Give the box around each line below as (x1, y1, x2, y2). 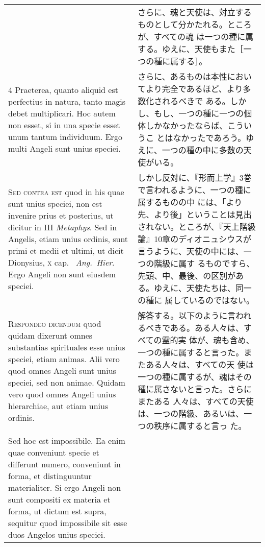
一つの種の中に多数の (162, 144, 244, 156)
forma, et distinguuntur (8, 470, 92, 482)
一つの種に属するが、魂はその (138, 371, 252, 383)
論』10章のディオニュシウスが (138, 233, 252, 245)
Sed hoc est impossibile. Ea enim (8, 435, 125, 446)
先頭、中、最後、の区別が (138, 270, 236, 281)
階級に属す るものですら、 (154, 257, 255, 269)
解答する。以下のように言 (138, 310, 236, 321)
